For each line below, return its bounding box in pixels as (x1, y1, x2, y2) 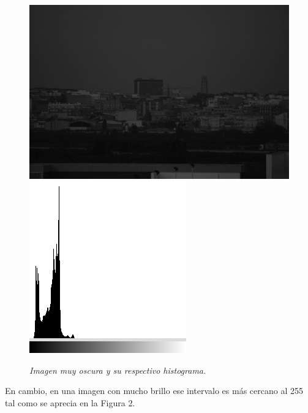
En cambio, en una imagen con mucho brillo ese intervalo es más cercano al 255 (5, 384, 303, 397)
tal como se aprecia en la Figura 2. (5, 396, 135, 409)
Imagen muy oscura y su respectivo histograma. (29, 363, 206, 376)
